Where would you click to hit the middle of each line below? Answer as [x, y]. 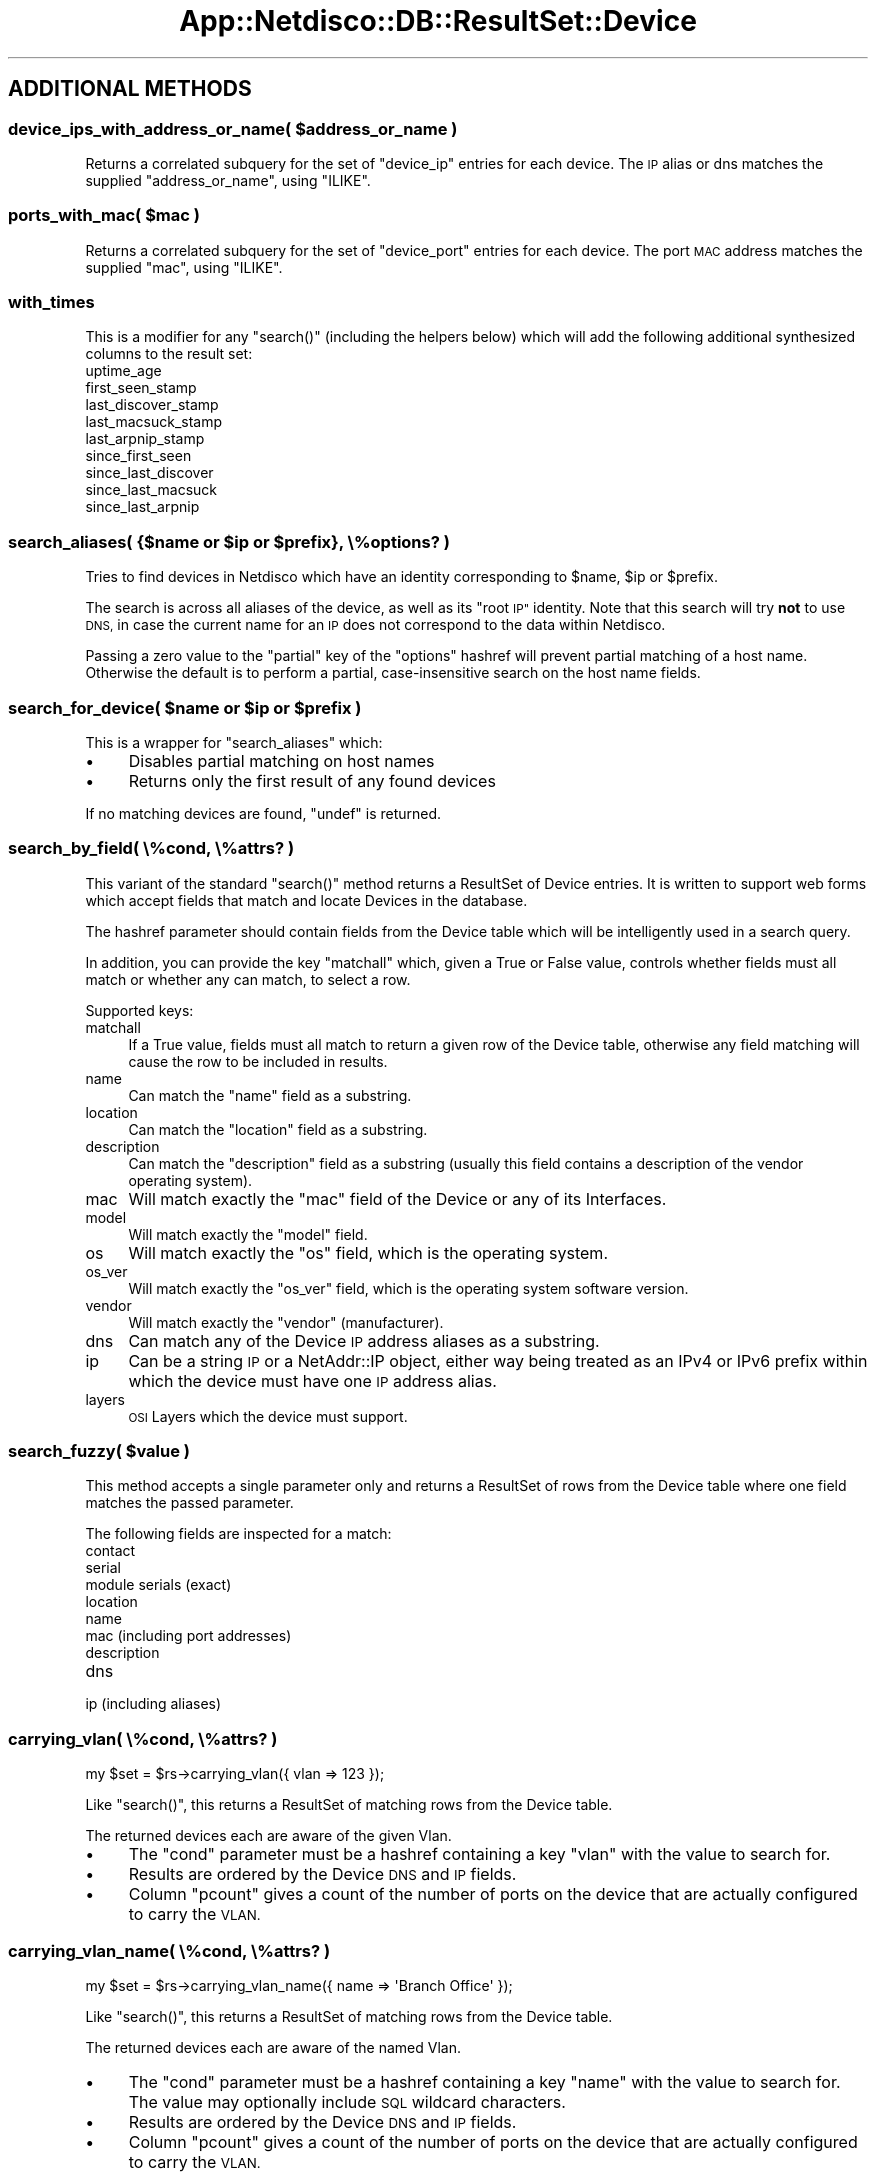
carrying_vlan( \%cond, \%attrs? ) [143, 1738]
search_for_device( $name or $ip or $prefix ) [185, 707]
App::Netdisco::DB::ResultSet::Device [438, 21]
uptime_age [123, 371]
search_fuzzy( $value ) [99, 1451]
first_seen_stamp [141, 388]
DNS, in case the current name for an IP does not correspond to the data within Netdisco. [375, 625]
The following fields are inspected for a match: [238, 1534]
